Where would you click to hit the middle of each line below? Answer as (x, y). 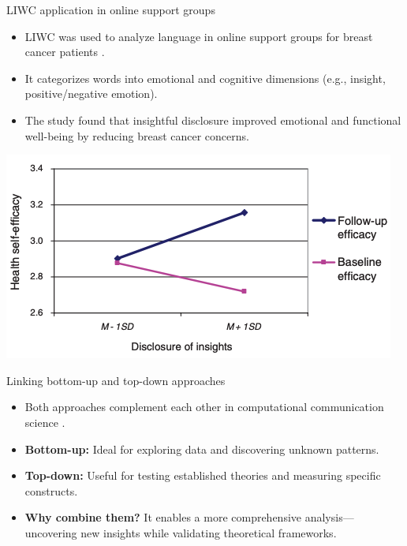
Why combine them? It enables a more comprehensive (163, 517)
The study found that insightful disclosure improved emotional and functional (213, 120)
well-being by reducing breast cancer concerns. (137, 135)
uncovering (51, 532)
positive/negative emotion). (91, 93)
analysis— (329, 517)
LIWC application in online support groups (111, 9)
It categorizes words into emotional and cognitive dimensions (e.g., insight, (205, 78)
